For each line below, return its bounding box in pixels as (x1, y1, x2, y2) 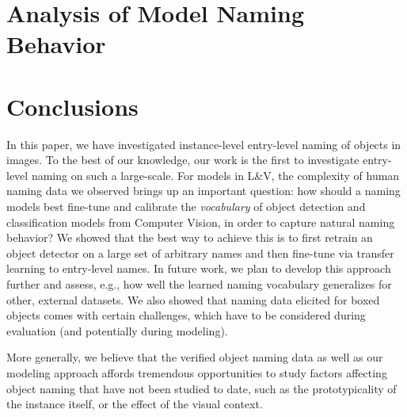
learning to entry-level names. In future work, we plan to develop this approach (6, 260, 391, 277)
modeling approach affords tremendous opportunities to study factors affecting (6, 365, 387, 381)
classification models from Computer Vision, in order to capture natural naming (6, 213, 395, 230)
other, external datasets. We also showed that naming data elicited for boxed (6, 291, 380, 308)
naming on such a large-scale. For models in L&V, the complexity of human (31, 166, 400, 183)
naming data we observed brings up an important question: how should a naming (6, 182, 401, 199)
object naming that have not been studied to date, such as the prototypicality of (6, 380, 397, 396)
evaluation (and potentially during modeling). (6, 322, 228, 339)
